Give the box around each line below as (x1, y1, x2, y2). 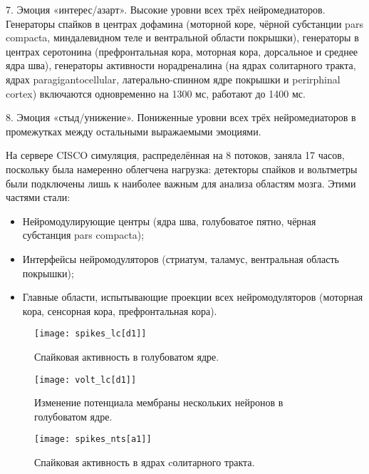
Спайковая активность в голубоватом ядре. (34, 349, 219, 364)
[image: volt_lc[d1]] (34, 374, 137, 385)
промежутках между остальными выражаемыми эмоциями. (6, 123, 261, 138)
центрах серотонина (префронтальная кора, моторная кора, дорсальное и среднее (6, 43, 358, 58)
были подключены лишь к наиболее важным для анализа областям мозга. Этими (6, 175, 356, 190)
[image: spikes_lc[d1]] (34, 329, 147, 339)
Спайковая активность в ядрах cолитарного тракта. (34, 455, 255, 470)
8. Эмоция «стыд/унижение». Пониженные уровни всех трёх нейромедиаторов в (6, 110, 356, 125)
